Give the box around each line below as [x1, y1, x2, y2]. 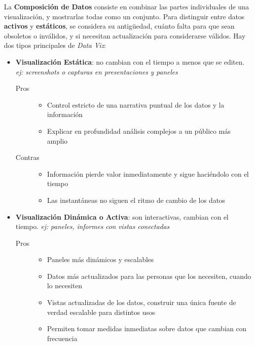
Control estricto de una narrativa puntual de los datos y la [47, 99, 224, 110]
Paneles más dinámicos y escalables [47, 254, 154, 265]
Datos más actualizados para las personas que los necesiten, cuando [47, 270, 252, 281]
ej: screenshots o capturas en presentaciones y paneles [15, 66, 178, 77]
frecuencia [47, 333, 77, 343]
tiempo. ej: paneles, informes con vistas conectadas [15, 221, 170, 231]
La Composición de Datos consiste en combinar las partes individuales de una [4, 1, 249, 11]
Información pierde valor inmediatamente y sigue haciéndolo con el [47, 168, 249, 179]
